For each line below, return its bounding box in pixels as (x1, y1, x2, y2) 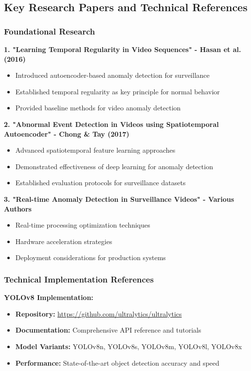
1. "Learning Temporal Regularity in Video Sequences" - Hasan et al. (4, 44, 241, 54)
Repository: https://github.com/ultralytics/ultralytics (15, 308, 182, 318)
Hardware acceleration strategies (15, 236, 112, 246)
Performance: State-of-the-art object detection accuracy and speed (15, 357, 219, 368)
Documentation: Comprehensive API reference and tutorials (15, 325, 201, 335)
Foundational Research (4, 25, 95, 37)
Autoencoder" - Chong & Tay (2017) (4, 128, 129, 139)
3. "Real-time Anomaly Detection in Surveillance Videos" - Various (4, 194, 234, 204)
